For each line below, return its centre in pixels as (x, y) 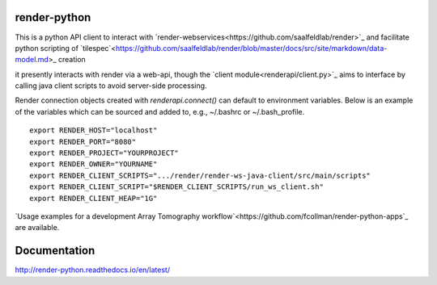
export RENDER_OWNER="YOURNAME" (93, 164)
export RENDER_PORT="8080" (83, 142)
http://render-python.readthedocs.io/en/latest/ (92, 270)
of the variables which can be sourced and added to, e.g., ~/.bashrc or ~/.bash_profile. (160, 111)
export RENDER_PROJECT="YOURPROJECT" (104, 153)
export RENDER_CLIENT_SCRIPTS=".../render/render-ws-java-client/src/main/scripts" (200, 175)
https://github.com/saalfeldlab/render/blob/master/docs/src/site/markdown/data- (251, 48)
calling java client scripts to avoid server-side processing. (111, 86)
